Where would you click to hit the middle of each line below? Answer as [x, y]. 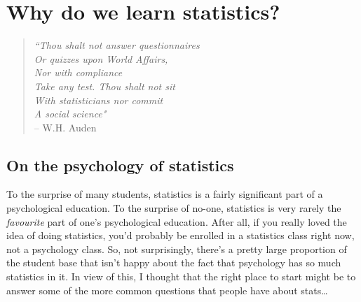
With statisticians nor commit [98, 100]
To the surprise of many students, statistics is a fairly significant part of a [165, 194]
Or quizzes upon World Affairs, [101, 58]
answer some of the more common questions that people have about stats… [167, 290]
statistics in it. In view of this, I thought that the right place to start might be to [181, 276]
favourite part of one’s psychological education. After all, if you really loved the [177, 221]
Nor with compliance [78, 72]
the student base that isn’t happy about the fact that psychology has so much [174, 263]
